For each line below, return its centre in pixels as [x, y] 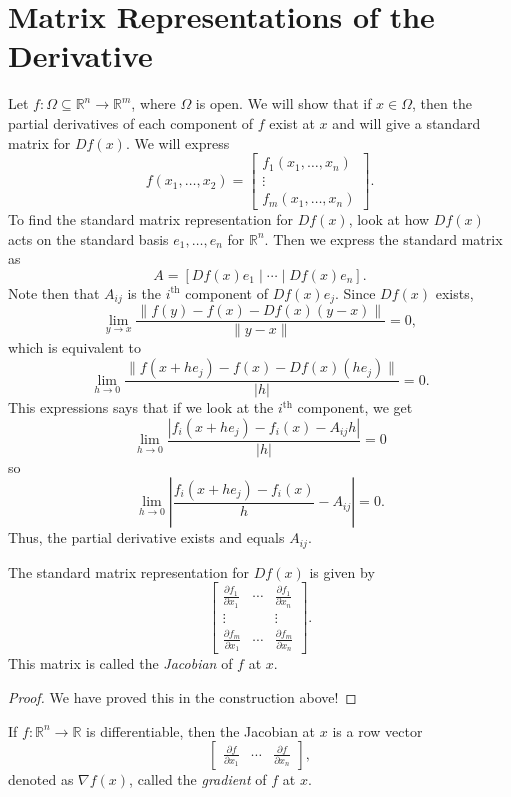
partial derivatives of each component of [131, 122]
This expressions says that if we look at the [141, 407]
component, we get [355, 407]
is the [144, 292]
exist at [292, 122]
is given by [342, 571]
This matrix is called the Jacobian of [120, 663]
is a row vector [377, 730]
